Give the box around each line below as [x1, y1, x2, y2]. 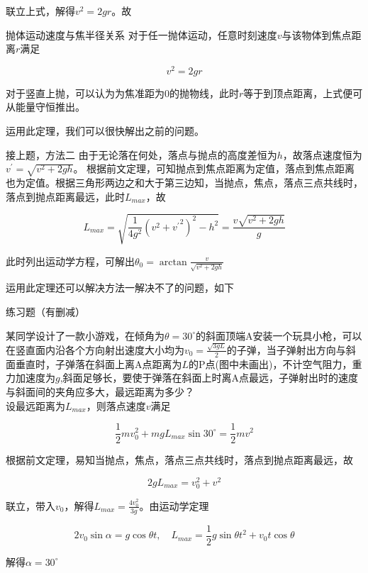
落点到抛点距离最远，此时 [6, 189, 125, 204]
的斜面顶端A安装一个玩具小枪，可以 [196, 328, 362, 343]
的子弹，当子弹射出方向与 [226, 342, 346, 357]
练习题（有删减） [6, 304, 85, 318]
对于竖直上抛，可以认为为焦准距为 [6, 85, 165, 100]
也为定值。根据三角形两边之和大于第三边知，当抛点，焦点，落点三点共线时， [6, 174, 363, 189]
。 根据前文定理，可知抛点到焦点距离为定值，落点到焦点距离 [73, 161, 355, 176]
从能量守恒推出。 [6, 99, 85, 114]
